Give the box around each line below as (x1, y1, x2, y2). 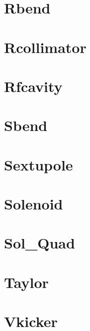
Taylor (4, 271, 49, 292)
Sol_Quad (4, 232, 75, 253)
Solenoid (4, 193, 63, 214)
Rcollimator (4, 36, 87, 57)
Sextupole (4, 154, 73, 174)
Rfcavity (4, 75, 63, 96)
